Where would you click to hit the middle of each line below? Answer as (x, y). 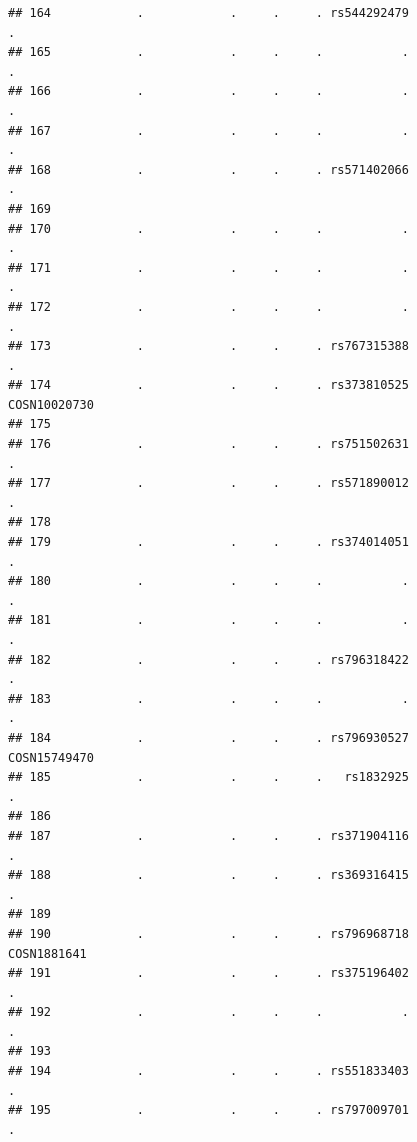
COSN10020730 (51, 404)
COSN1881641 (47, 953)
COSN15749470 (51, 757)
